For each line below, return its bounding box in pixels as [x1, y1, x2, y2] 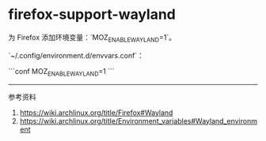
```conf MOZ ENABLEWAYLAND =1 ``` [8, 66, 115, 78]
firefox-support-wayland [8, 6, 177, 24]
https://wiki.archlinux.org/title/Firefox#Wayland [19, 108, 173, 117]
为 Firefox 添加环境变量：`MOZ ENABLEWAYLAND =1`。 [8, 32, 177, 44]
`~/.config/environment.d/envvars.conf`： [8, 50, 145, 60]
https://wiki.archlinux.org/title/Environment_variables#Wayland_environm [19, 116, 257, 125]
